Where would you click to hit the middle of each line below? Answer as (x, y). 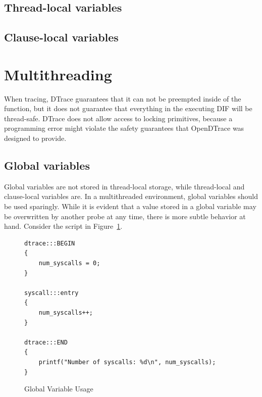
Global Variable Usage (59, 389)
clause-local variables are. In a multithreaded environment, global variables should (131, 196)
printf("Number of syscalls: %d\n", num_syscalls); (127, 362)
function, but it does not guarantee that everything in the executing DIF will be (128, 108)
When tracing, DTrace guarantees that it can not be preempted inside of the (123, 98)
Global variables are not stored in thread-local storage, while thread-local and (124, 186)
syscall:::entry (51, 293)
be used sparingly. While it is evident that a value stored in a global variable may (130, 206)
